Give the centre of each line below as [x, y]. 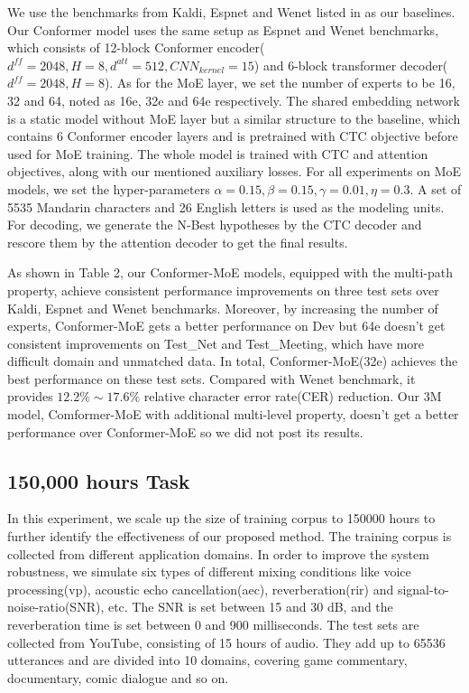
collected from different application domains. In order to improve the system [218, 553]
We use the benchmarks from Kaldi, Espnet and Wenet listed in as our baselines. [231, 12]
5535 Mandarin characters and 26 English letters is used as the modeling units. [226, 206]
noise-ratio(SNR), [56, 607]
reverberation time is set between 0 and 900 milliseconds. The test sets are [213, 625]
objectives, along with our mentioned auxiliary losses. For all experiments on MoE [234, 171]
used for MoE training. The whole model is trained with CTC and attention [218, 153]
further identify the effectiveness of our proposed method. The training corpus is [230, 536]
